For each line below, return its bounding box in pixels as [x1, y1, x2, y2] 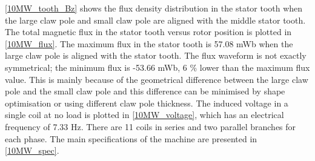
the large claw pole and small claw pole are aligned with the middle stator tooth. [5, 13, 306, 26]
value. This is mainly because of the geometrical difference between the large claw [5, 73, 308, 85]
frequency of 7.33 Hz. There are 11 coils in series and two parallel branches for [5, 120, 296, 133]
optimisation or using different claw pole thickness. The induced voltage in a [5, 96, 288, 109]
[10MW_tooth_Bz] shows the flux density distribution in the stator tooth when [5, 2, 303, 14]
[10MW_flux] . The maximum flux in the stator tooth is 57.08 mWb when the [5, 37, 293, 50]
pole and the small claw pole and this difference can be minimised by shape [5, 85, 285, 97]
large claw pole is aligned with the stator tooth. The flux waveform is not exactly [5, 49, 307, 62]
